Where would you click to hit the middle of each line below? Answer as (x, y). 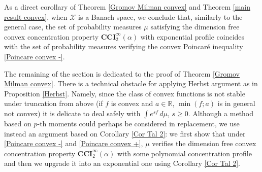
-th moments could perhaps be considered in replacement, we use (138, 123)
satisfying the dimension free (195, 27)
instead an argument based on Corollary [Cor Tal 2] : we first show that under (125, 133)
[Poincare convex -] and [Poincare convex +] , (74, 143)
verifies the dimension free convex (204, 143)
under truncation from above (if (54, 103)
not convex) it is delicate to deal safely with (72, 113)
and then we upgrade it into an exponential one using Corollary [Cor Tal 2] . (122, 163)
